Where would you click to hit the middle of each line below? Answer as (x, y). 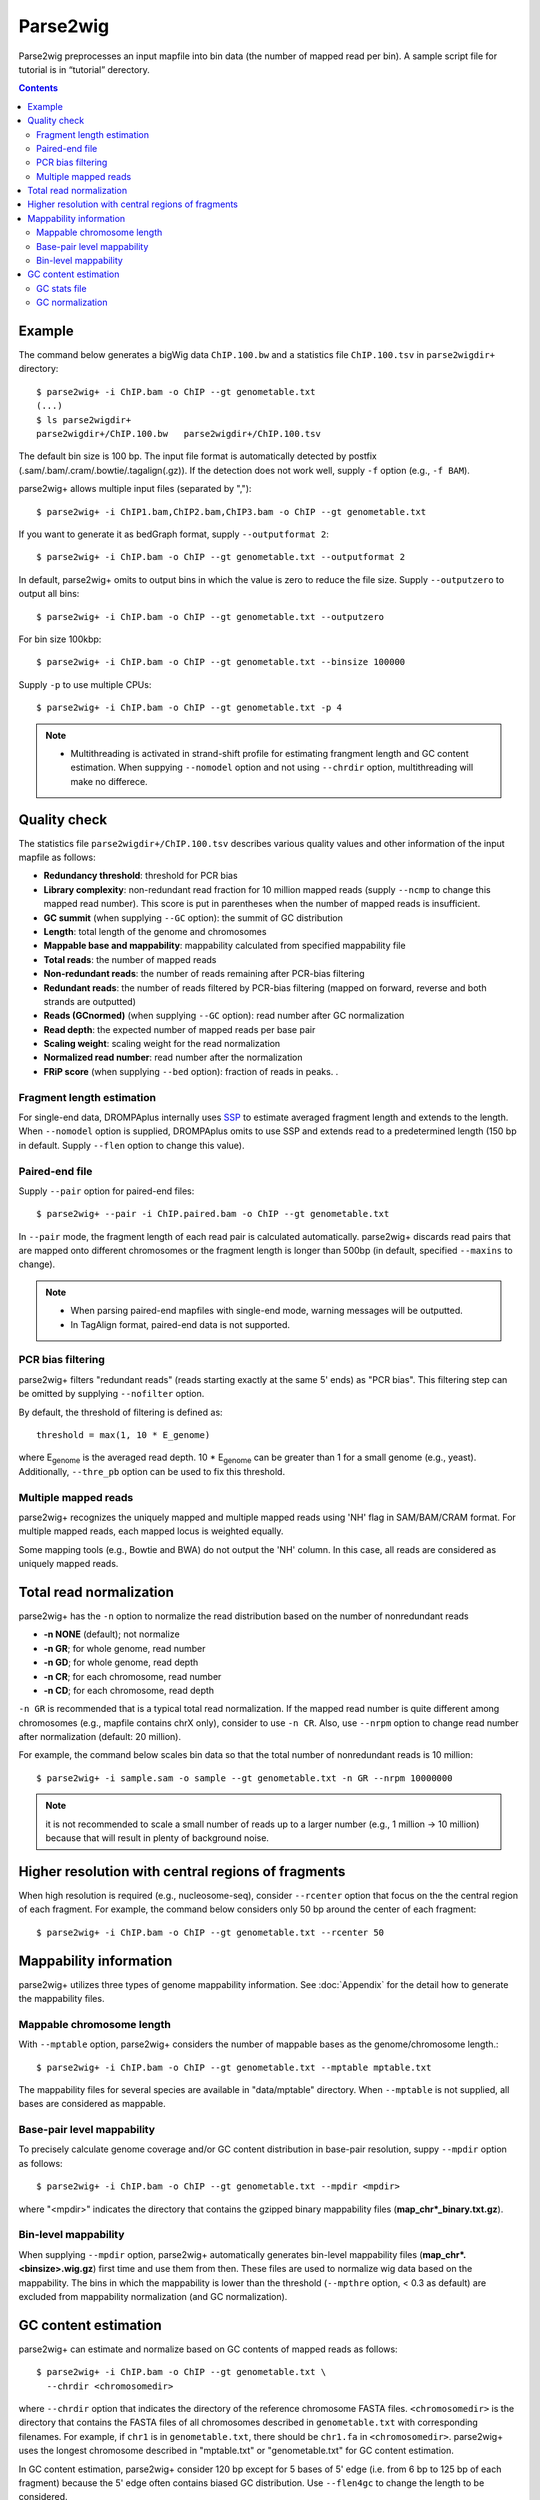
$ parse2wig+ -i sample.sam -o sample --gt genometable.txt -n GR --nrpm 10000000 (244, 1778)
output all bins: (49, 594)
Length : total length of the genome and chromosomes (155, 931)
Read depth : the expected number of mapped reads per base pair (179, 1029)
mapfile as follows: (57, 857)
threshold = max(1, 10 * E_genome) (123, 1434)
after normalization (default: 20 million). (100, 1737)
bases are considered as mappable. (92, 2104)
